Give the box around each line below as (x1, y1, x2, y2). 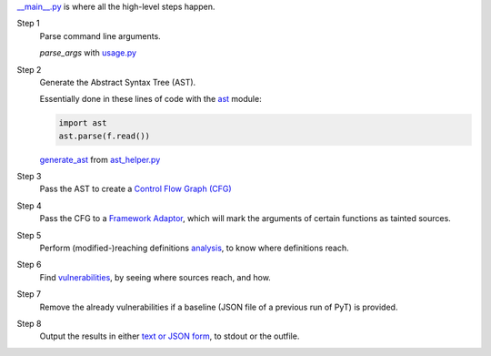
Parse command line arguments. (39, 30, 161, 41)
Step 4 (16, 200, 43, 211)
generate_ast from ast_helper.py (39, 154, 161, 165)
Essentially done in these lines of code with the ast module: (39, 94, 263, 105)
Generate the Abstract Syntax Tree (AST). (39, 76, 196, 87)
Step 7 (16, 289, 42, 300)
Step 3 (16, 171, 42, 182)
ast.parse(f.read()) (58, 130, 150, 141)
